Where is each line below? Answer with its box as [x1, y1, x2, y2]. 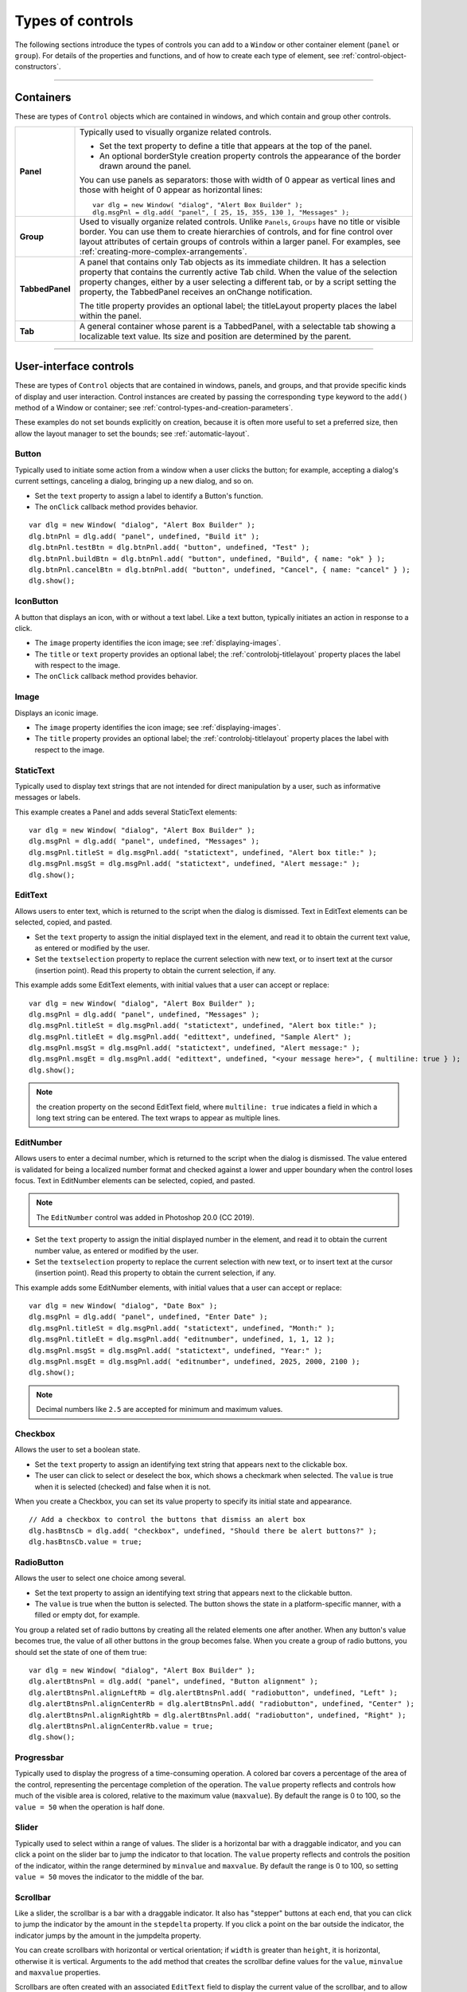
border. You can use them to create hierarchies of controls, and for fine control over [80, 225, 393, 237]
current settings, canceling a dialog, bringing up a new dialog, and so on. [14, 476, 254, 486]
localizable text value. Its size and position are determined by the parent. [80, 331, 352, 342]
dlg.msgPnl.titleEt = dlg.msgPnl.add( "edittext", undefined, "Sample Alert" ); [29, 1032, 352, 1041]
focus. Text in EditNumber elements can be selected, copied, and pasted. [14, 1175, 255, 1185]
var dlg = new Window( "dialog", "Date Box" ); [29, 1301, 218, 1311]
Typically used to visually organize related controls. [80, 126, 272, 137]
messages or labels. [14, 793, 81, 802]
